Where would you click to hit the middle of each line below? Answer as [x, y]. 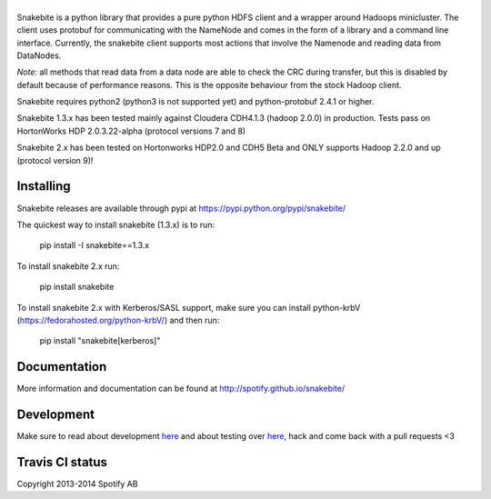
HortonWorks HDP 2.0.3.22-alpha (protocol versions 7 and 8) [131, 131]
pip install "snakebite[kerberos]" [100, 341]
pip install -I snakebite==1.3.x [95, 245]
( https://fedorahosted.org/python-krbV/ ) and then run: [118, 320]
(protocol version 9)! [55, 160]
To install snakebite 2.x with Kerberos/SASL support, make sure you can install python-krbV [189, 307]
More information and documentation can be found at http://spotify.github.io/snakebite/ [181, 389]
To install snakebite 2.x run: [68, 266]
